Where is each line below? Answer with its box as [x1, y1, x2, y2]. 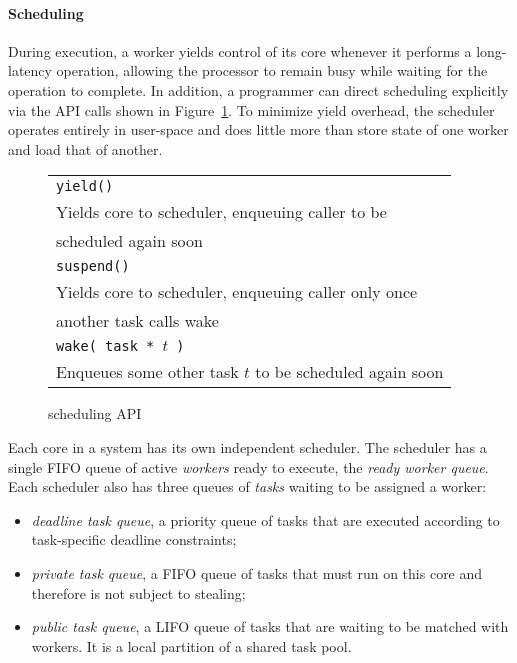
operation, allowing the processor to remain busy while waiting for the [56, 60, 488, 81]
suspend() [56, 258, 130, 275]
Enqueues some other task [56, 360, 239, 384]
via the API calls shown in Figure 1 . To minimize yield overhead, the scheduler [8, 99, 495, 120]
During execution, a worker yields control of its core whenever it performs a [8, 40, 472, 61]
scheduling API [48, 403, 142, 424]
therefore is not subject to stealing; [31, 582, 246, 603]
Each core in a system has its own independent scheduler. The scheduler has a [8, 436, 487, 457]
